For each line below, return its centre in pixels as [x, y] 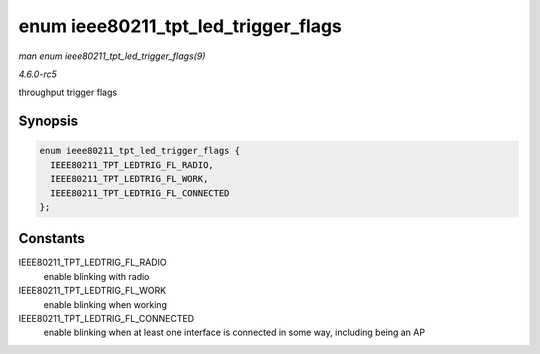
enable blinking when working [105, 304]
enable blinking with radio [96, 276]
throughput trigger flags [68, 92]
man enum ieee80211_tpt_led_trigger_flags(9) [112, 56]
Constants [51, 238]
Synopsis [48, 121]
